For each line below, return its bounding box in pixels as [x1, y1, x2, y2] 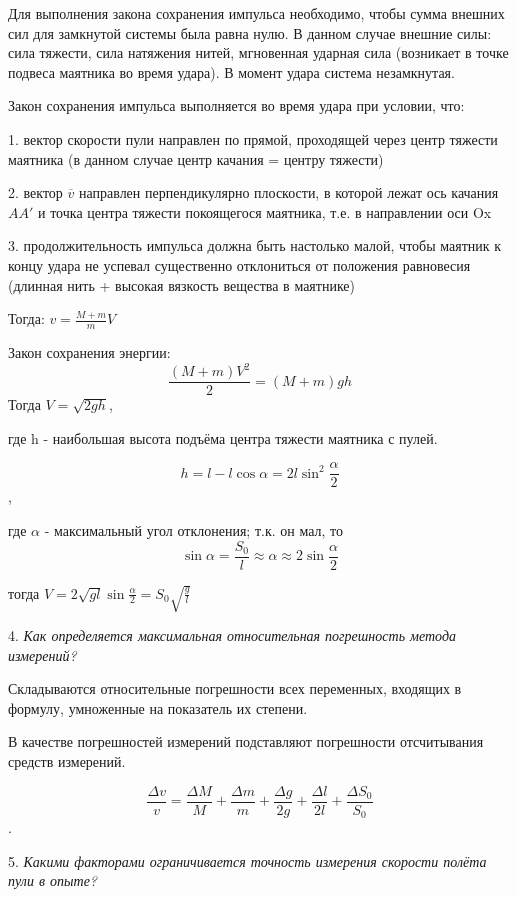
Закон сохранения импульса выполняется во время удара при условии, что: [8, 95, 465, 116]
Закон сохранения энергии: [8, 341, 171, 362]
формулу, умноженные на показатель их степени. [8, 697, 308, 718]
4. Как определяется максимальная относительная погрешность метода [8, 625, 456, 646]
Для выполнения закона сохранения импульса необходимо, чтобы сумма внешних [8, 3, 505, 23]
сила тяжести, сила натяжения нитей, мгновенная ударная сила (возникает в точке [8, 42, 509, 63]
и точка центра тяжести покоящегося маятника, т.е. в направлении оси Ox [38, 201, 492, 222]
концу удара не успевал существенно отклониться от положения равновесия [8, 254, 471, 275]
